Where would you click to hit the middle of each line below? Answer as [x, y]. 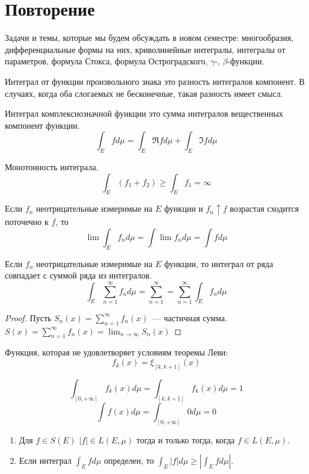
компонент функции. [42, 125]
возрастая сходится [265, 208]
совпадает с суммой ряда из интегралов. [78, 275]
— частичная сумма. [190, 317]
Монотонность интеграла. [52, 167]
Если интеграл [45, 460]
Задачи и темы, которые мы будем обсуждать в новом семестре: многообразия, [149, 38]
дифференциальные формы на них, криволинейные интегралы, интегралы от [145, 49]
